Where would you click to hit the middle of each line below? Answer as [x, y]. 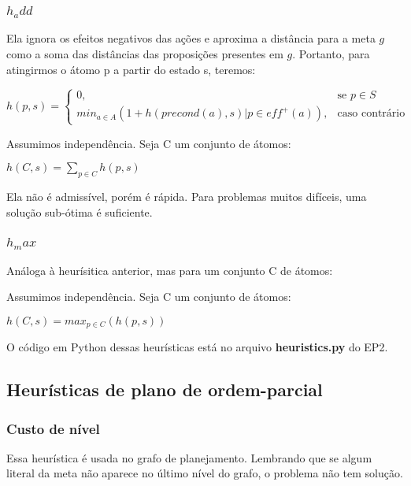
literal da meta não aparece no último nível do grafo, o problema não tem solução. [205, 473]
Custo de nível [53, 428]
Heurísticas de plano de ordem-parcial [165, 390]
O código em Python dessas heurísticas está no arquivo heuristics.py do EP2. [197, 347]
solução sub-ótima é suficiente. [80, 211]
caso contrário [371, 114]
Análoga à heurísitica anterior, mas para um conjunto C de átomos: [170, 270]
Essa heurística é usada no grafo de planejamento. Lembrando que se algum [189, 457]
